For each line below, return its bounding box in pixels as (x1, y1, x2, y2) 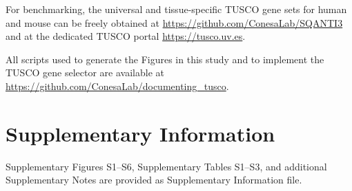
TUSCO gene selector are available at (6, 65, 164, 80)
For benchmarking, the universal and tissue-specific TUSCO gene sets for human (6, 2, 347, 16)
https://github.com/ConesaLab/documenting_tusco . (6, 78, 229, 93)
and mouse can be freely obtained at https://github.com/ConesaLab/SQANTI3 (6, 15, 343, 30)
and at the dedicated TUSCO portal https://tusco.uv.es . (6, 29, 246, 43)
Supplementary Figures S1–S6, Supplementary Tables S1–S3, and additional (6, 159, 327, 173)
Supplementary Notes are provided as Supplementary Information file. (6, 172, 302, 187)
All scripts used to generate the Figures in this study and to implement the (6, 52, 324, 66)
